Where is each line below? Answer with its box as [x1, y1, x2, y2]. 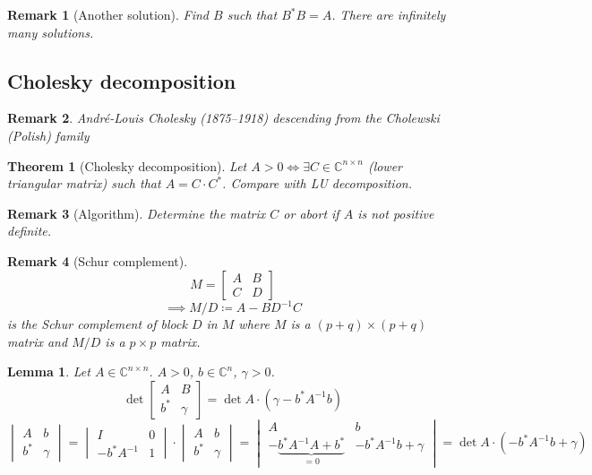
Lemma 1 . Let [7, 362, 90, 381]
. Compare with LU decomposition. [222, 174, 412, 193]
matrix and [7, 332, 68, 350]
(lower [367, 156, 403, 175]
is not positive [357, 203, 434, 222]
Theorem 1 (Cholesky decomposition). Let [7, 156, 247, 175]
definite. [7, 221, 52, 240]
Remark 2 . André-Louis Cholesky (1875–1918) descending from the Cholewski [7, 108, 440, 127]
